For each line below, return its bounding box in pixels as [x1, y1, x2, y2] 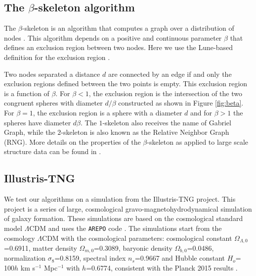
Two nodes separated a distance [4, 68, 100, 79]
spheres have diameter [4, 117, 71, 127]
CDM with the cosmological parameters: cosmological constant [42, 232, 232, 243]
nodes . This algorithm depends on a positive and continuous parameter [4, 32, 222, 43]
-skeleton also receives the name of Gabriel [102, 117, 231, 127]
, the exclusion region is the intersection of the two [88, 88, 242, 98]
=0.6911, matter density [4, 243, 77, 253]
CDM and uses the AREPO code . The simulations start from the [29, 222, 222, 233]
